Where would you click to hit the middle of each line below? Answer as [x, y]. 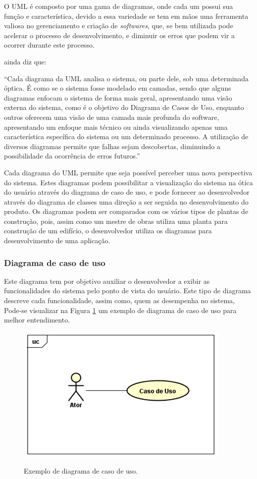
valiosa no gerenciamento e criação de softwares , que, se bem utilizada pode [119, 26]
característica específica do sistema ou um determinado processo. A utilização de [126, 136]
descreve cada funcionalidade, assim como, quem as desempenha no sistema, [120, 300]
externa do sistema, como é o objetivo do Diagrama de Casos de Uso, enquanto [124, 107]
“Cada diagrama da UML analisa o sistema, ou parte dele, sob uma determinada [127, 78]
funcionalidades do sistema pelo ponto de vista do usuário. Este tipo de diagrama [128, 291]
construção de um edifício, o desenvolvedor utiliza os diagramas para [108, 231]
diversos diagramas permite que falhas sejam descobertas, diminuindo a [112, 146]
